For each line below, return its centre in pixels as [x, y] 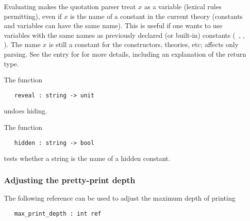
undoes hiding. [26, 111]
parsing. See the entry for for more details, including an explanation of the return [125, 54]
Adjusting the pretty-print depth [70, 180]
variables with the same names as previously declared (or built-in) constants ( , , [125, 35]
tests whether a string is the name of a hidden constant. [87, 158]
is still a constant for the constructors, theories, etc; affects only [144, 44]
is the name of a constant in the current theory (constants [156, 16]
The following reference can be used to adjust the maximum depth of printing [120, 198]
